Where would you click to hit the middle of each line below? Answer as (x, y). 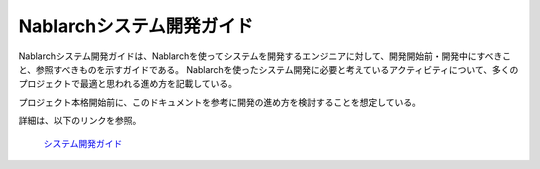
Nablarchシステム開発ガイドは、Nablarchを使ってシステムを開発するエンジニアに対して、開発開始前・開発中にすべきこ (265, 56)
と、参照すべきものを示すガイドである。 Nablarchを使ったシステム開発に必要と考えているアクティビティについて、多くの (268, 69)
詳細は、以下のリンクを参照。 (80, 121)
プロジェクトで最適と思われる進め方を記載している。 (127, 84)
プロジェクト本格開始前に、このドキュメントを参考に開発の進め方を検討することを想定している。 (220, 102)
